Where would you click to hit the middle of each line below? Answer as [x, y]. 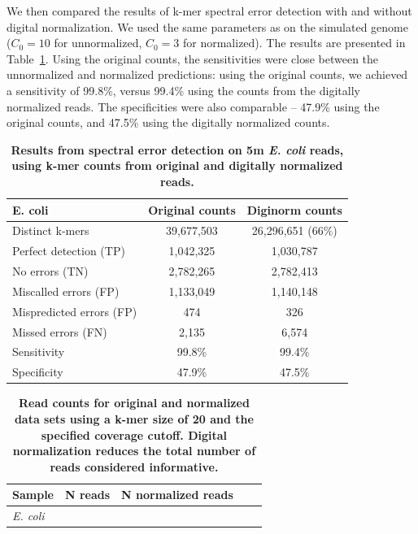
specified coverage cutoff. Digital [134, 434]
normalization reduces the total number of [134, 451]
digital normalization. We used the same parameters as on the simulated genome [207, 26]
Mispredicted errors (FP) [75, 311]
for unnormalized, [98, 43]
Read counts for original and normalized [134, 403]
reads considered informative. [134, 466]
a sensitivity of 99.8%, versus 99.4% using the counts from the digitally [183, 90]
